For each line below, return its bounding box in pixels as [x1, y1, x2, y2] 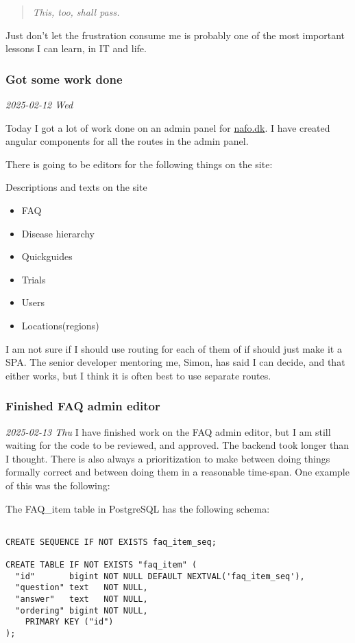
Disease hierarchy [21, 226, 95, 240]
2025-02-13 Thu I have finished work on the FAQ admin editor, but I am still [5, 424, 331, 439]
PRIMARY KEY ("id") [25, 617, 114, 627]
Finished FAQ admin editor [5, 397, 160, 414]
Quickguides [21, 249, 73, 264]
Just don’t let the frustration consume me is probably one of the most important [5, 27, 345, 42]
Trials [21, 272, 46, 286]
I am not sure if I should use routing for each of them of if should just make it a [5, 341, 342, 355]
